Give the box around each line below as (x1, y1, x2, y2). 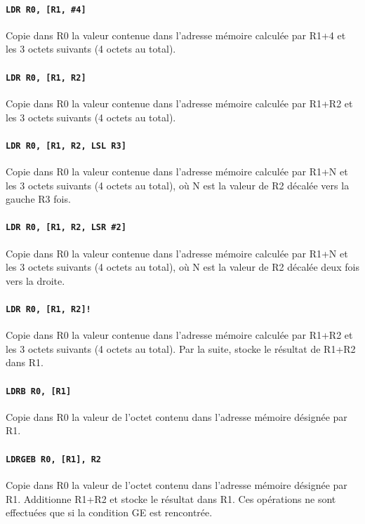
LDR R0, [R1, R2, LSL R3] (6, 140, 126, 151)
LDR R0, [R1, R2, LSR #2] (6, 222, 126, 233)
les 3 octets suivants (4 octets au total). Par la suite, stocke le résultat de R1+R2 (6, 341, 356, 356)
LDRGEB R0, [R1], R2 (6, 454, 102, 464)
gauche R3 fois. (6, 192, 71, 206)
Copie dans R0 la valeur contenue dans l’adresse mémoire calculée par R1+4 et (6, 27, 346, 42)
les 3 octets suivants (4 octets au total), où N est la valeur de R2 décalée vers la (6, 177, 350, 192)
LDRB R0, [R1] (6, 386, 72, 396)
